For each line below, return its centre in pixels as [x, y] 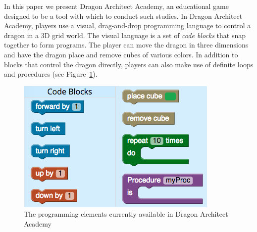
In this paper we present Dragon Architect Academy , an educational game [116, 6]
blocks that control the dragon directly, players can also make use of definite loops [129, 64]
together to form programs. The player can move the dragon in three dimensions [126, 45]
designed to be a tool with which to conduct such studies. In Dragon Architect [123, 16]
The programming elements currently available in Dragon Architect [126, 214]
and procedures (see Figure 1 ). [51, 74]
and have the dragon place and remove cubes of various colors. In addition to [121, 54]
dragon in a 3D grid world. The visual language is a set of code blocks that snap [125, 35]
